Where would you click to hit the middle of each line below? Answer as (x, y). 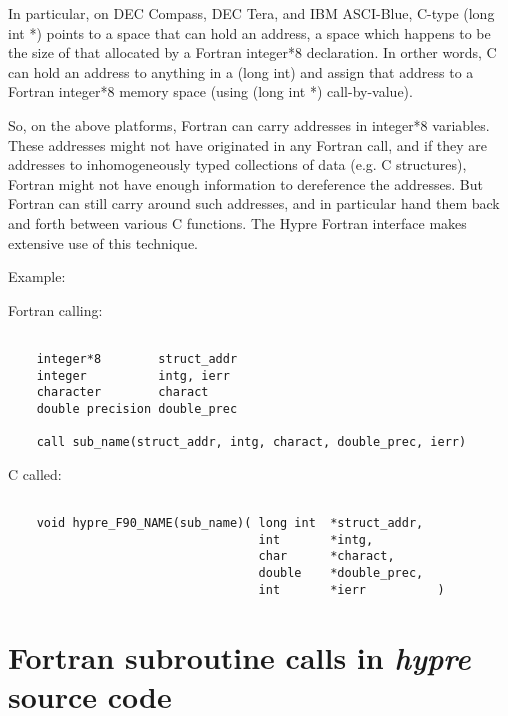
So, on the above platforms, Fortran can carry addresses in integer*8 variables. (249, 124)
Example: (37, 276)
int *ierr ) (351, 589)
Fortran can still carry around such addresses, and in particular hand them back (254, 203)
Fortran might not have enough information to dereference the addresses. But (245, 183)
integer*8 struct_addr (137, 358)
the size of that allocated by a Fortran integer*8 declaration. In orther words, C (252, 52)
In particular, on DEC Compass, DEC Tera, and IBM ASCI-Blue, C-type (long (251, 13)
